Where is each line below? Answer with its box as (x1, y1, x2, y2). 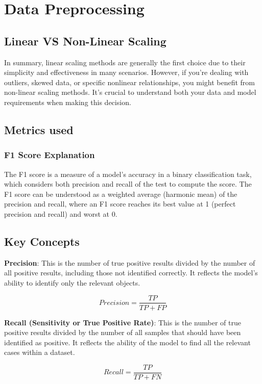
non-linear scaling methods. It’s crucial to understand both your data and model (4, 87, 256, 97)
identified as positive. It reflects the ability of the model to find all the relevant (4, 337, 251, 347)
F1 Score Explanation (4, 148, 95, 161)
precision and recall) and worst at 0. (4, 208, 117, 219)
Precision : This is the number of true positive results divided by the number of (4, 257, 255, 268)
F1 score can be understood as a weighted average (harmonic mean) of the (4, 188, 237, 199)
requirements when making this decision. (4, 96, 131, 107)
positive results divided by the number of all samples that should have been (4, 327, 241, 338)
